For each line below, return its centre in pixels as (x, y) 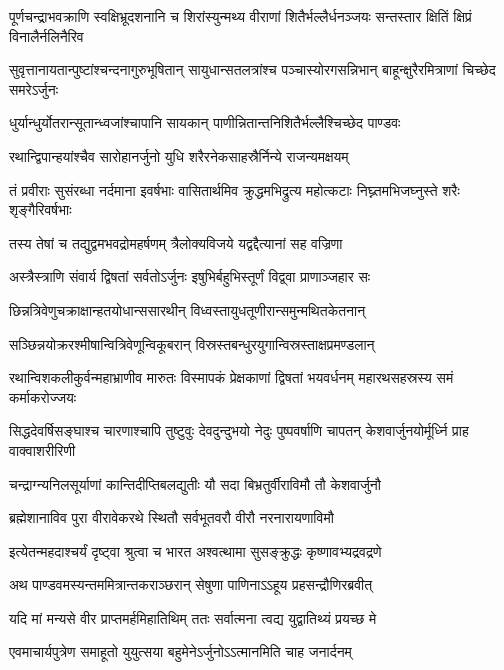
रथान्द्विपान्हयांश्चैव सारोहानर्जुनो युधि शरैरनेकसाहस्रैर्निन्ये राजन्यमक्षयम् (179, 155)
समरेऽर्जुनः (34, 88)
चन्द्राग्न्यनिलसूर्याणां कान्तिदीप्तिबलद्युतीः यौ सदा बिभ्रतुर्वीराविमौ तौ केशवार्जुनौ (195, 483)
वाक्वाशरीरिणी (42, 449)
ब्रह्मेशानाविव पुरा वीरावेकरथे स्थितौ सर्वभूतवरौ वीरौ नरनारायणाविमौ (171, 517)
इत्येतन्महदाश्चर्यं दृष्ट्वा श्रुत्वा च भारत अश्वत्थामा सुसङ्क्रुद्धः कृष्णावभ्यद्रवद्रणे (195, 550)
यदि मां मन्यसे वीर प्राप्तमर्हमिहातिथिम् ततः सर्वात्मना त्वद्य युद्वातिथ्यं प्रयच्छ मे (193, 617)
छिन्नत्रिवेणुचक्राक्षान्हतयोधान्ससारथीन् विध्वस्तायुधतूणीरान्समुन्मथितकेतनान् (187, 309)
